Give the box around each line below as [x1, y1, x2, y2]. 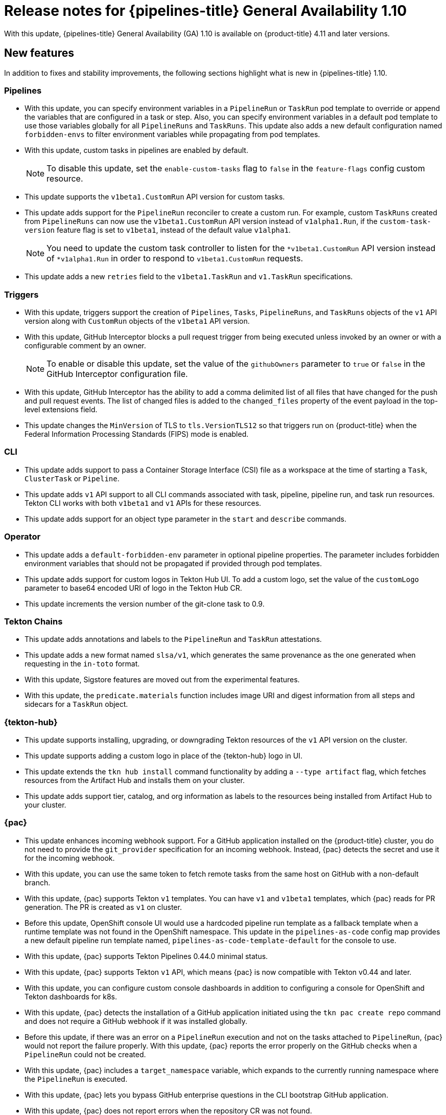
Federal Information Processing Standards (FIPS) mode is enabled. [25, 430, 249, 439]
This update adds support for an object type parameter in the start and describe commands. [25, 514, 346, 523]
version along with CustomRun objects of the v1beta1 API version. [25, 317, 250, 326]
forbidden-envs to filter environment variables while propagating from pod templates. [25, 130, 320, 139]
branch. [25, 878, 51, 887]
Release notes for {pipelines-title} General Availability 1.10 [4, 2, 407, 19]
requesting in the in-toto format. [25, 659, 140, 668]
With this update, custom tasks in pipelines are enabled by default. [25, 146, 248, 155]
